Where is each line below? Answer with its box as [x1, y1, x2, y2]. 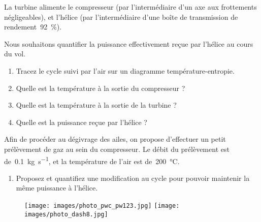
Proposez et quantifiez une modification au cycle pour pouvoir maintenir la [16, 172, 250, 183]
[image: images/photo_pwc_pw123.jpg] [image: [24, 202, 180, 209]
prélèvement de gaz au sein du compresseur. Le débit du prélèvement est [4, 143, 230, 154]
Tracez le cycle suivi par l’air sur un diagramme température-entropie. [16, 65, 235, 76]
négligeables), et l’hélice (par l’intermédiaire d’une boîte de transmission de [4, 11, 238, 22]
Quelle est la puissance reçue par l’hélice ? [16, 116, 147, 127]
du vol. [4, 48, 26, 59]
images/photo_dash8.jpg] [24, 210, 108, 218]
